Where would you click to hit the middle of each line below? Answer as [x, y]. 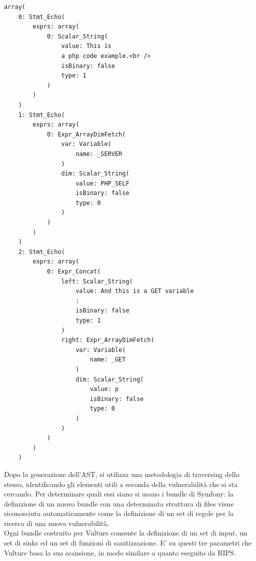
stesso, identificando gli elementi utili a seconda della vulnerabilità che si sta [121, 484]
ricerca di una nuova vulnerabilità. [57, 523]
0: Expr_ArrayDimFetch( [86, 134]
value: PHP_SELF [102, 183]
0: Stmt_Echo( [41, 17]
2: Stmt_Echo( [41, 252]
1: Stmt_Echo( [41, 115]
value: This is [86, 46]
